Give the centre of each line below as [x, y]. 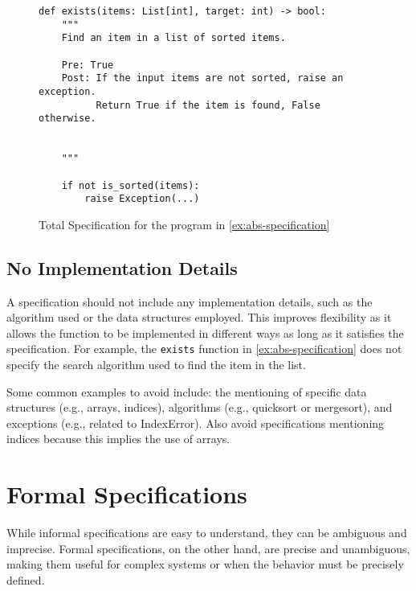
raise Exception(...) [142, 199]
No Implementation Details [122, 267]
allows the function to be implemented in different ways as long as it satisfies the [205, 332]
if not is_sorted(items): [131, 185]
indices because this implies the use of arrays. [118, 439]
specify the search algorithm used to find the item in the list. [156, 365]
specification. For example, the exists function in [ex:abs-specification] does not [204, 349]
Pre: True [88, 65]
